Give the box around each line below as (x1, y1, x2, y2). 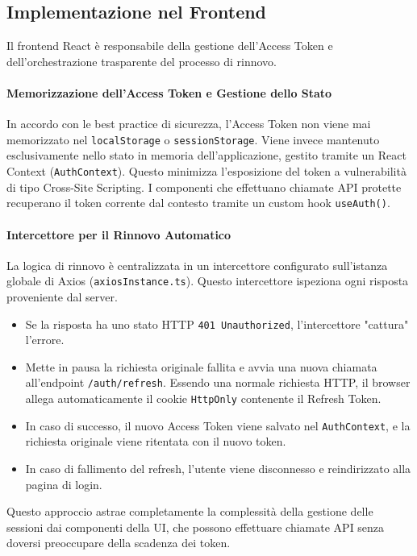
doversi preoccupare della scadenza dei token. (6, 534, 231, 551)
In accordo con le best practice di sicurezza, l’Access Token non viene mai (6, 115, 371, 132)
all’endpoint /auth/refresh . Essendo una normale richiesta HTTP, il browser (25, 374, 411, 391)
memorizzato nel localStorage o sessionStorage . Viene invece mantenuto (6, 131, 380, 147)
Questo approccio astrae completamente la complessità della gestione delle (6, 503, 373, 520)
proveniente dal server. (6, 288, 118, 305)
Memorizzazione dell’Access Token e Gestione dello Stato (6, 84, 332, 101)
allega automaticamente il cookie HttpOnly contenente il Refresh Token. (25, 390, 382, 407)
